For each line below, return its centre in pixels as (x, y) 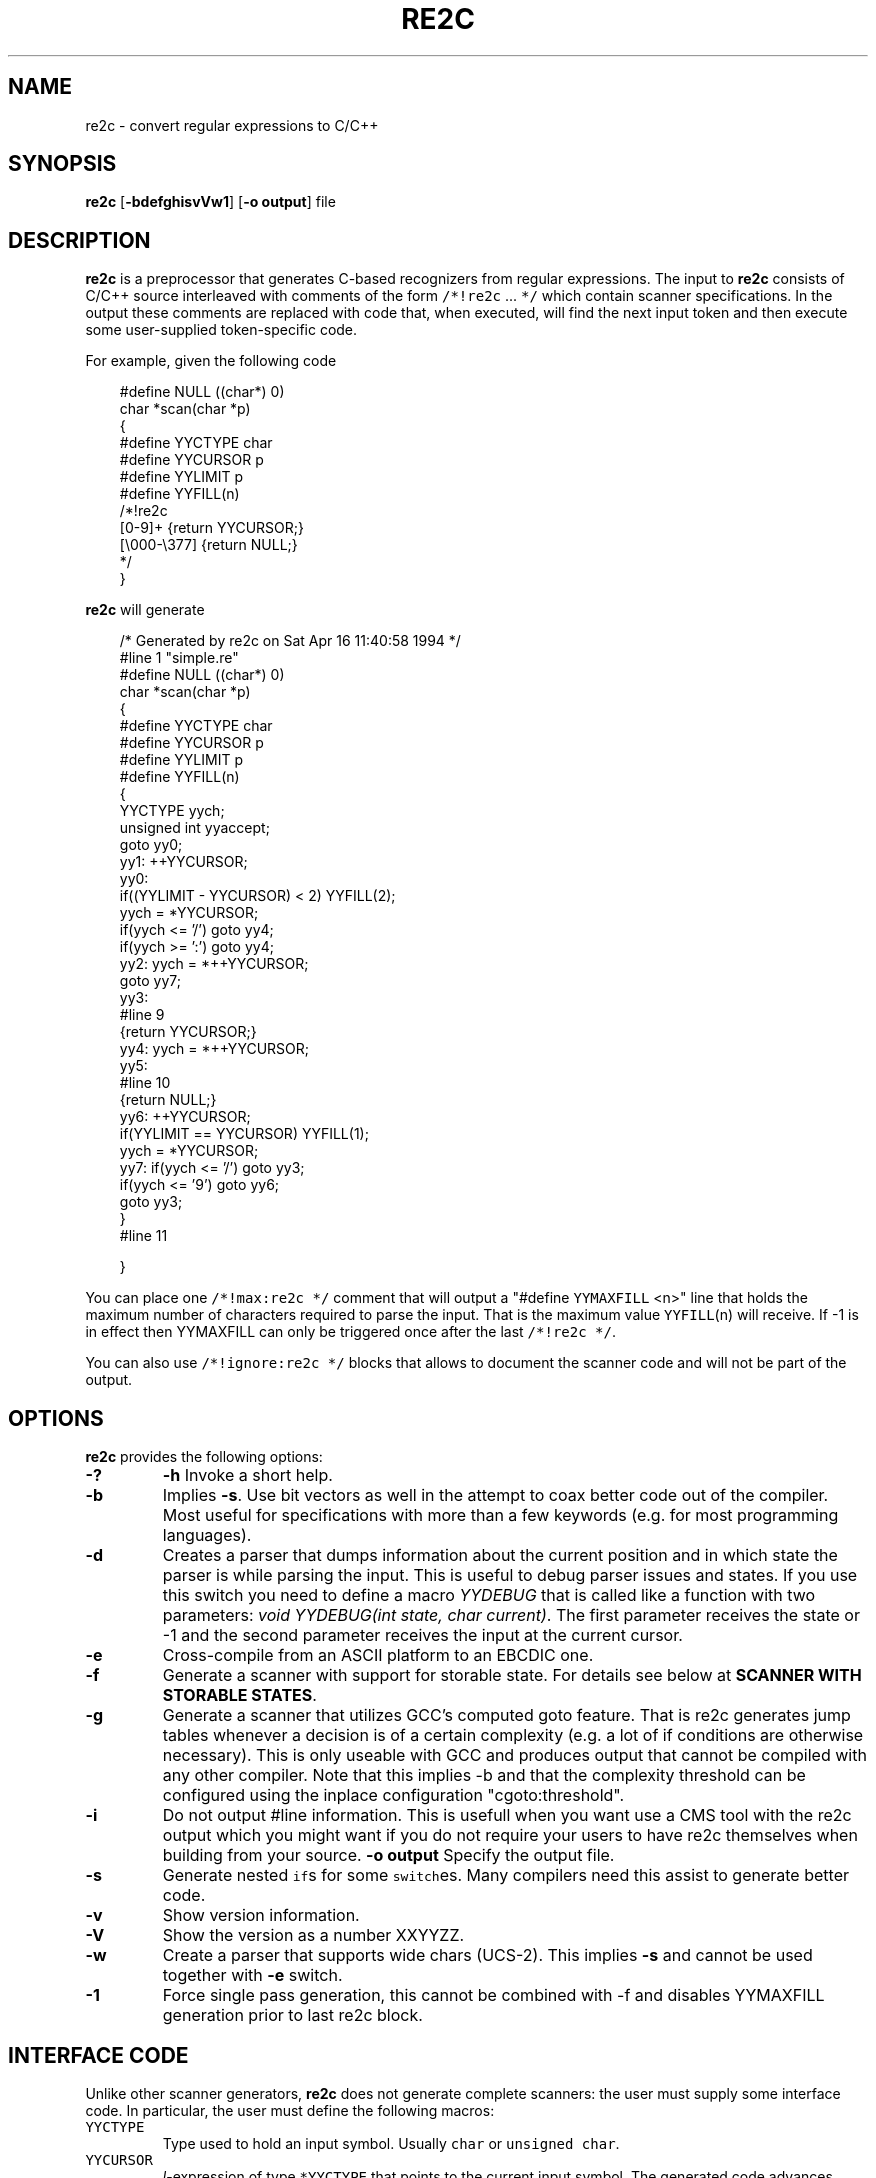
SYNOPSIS (62, 164)
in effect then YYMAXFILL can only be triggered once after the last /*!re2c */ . (350, 1332)
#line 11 (143, 1236)
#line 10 (145, 1083)
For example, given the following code (211, 361)
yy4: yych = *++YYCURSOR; (214, 1049)
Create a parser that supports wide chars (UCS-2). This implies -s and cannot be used (487, 1955)
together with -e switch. (252, 1975)
